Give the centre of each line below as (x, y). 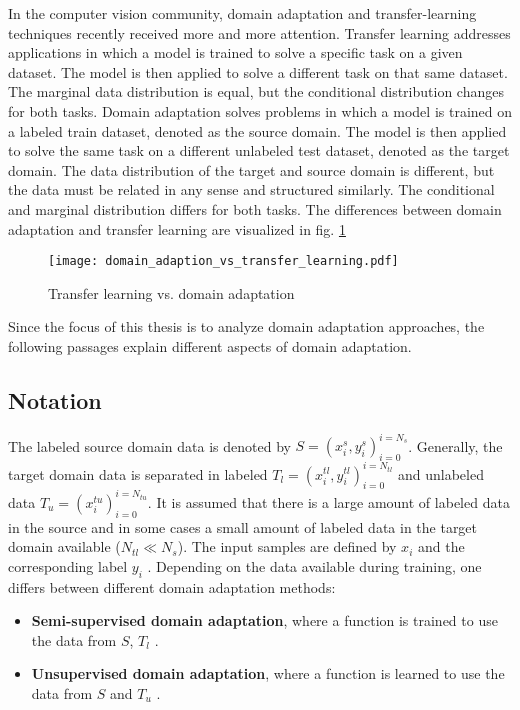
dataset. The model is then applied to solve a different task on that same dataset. (258, 71)
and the (441, 546)
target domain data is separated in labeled (138, 473)
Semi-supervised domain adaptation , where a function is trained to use (264, 620)
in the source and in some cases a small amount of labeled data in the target (243, 526)
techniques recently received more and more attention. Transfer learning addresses (259, 32)
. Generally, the (455, 445)
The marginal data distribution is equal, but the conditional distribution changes (256, 91)
